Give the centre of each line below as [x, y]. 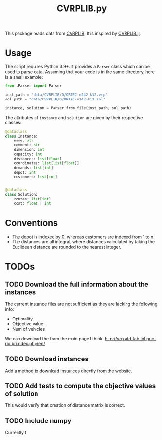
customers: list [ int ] [36, 177]
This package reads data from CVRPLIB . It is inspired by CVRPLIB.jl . [73, 33]
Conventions [32, 223]
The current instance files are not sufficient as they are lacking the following [81, 304]
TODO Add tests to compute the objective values [81, 386]
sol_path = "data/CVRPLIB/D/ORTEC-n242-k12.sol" [55, 99]
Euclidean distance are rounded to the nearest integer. [67, 247]
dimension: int [29, 150]
